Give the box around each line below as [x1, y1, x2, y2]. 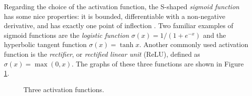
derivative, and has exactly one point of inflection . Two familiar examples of [4, 20, 233, 31]
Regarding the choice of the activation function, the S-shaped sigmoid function [4, 1, 239, 11]
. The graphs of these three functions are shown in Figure [71, 58, 244, 68]
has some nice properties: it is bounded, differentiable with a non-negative [4, 11, 226, 21]
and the [203, 30, 226, 40]
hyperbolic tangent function [4, 39, 87, 49]
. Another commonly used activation [139, 39, 249, 49]
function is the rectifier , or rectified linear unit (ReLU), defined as [4, 48, 200, 59]
